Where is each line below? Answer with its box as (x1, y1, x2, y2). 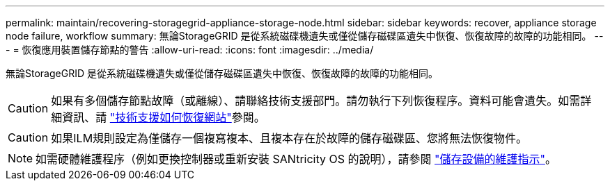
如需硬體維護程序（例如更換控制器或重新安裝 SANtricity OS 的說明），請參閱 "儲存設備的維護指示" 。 (36, 152, 556, 166)
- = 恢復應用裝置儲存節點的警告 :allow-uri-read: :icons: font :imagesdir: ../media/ (6, 44, 374, 56)
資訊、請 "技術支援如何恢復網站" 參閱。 (62, 110, 265, 124)
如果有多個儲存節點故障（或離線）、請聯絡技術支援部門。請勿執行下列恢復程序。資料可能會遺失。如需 (51, 94, 581, 108)
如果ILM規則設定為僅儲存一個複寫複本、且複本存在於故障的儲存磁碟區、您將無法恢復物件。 (51, 131, 528, 145)
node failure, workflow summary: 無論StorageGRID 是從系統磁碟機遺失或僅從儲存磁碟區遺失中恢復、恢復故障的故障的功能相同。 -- (6, 30, 604, 42)
